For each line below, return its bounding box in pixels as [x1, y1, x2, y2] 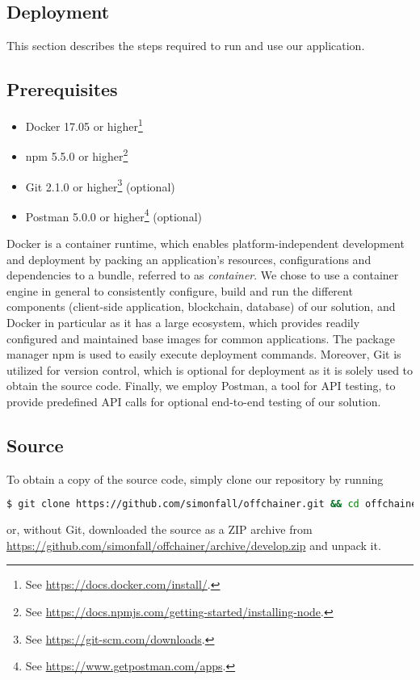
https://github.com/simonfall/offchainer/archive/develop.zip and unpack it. [6, 536, 381, 553]
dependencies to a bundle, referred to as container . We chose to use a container [6, 267, 399, 283]
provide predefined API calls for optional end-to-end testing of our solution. [6, 392, 381, 409]
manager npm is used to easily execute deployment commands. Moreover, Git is [6, 346, 401, 363]
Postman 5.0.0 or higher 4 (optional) [25, 205, 202, 225]
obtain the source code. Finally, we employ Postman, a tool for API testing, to [6, 377, 396, 394]
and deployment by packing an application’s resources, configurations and [6, 250, 372, 267]
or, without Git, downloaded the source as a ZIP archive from [6, 521, 313, 538]
